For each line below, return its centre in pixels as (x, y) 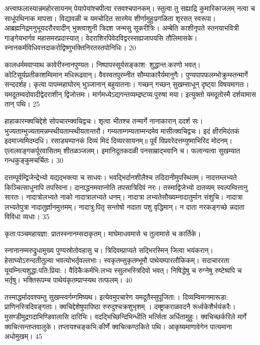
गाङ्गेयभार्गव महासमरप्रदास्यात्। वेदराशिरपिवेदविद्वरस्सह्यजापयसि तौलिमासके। (101, 37)
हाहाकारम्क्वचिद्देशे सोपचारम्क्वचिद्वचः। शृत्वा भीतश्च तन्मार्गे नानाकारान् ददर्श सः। (104, 120)
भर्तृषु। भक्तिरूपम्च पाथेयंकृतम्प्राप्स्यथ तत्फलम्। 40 (69, 280)
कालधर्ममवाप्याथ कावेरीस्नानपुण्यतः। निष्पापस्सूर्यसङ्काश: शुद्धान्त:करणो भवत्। (103, 64)
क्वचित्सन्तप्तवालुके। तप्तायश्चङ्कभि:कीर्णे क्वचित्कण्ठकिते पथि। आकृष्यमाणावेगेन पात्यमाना (118, 326)
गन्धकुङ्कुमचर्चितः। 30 (34, 160)
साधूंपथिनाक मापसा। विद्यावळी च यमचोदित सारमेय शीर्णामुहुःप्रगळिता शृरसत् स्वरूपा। (110, 18)
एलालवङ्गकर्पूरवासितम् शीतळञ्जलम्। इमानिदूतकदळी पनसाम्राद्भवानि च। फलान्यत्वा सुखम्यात (122, 150)
